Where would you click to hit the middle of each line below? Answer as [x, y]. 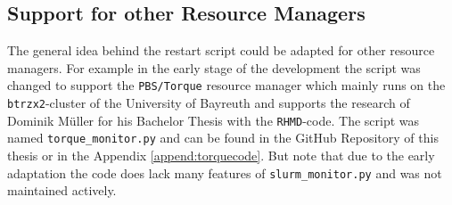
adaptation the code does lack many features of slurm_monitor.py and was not [225, 172]
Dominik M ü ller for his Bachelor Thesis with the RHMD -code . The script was [214, 120]
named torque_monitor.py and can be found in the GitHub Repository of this [223, 138]
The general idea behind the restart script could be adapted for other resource [221, 50]
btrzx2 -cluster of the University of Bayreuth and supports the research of [209, 103]
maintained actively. [62, 190]
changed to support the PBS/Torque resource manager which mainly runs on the [226, 85]
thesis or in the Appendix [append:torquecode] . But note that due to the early [221, 156]
